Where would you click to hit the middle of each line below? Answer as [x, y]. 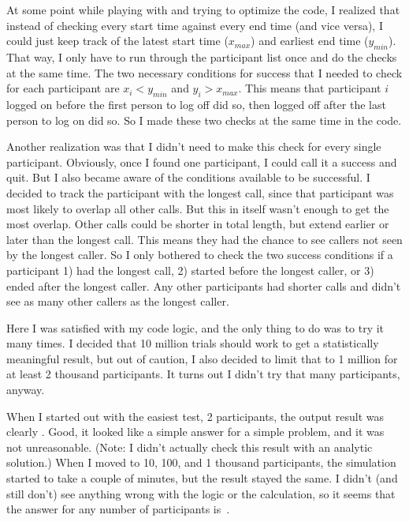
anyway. [26, 390]
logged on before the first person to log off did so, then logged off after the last [196, 104]
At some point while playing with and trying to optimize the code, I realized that [203, 9]
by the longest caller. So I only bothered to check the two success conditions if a [200, 255]
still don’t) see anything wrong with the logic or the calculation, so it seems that [201, 493]
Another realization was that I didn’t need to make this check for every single [194, 146]
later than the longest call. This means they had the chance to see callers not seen [204, 239]
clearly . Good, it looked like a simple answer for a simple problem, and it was [195, 432]
